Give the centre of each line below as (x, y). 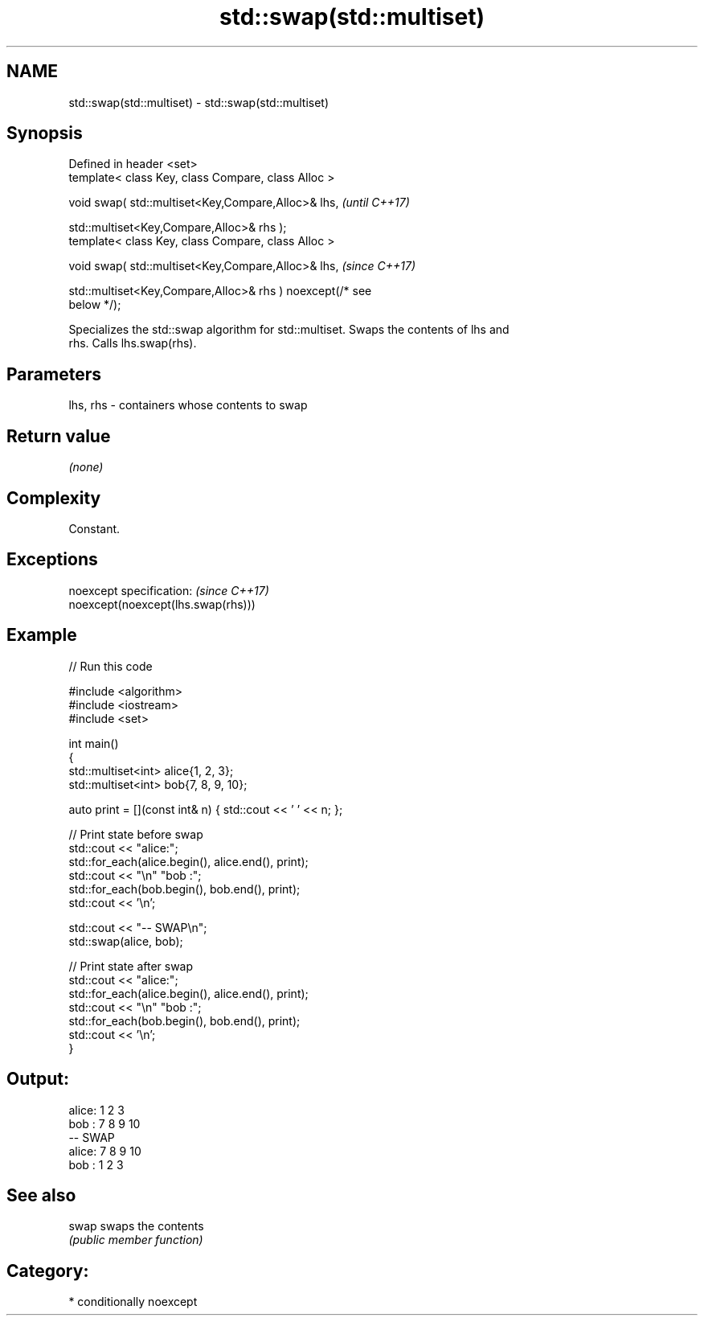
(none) (86, 467)
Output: (38, 1079)
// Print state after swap (131, 966)
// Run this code (111, 666)
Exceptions (52, 560)
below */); (95, 305)
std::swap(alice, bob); (126, 941)
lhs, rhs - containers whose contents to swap (188, 405)
